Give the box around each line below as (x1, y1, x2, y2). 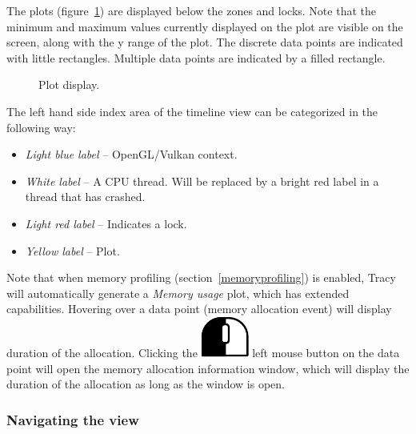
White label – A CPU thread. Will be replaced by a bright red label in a (25, 172, 379, 189)
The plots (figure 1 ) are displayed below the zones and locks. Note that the (6, 2, 376, 18)
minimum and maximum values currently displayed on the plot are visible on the (6, 18, 403, 34)
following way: (6, 119, 76, 135)
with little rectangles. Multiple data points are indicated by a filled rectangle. (6, 49, 386, 66)
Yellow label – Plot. (25, 242, 120, 259)
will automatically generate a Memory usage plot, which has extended (6, 284, 350, 301)
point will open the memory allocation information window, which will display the (6, 360, 410, 376)
